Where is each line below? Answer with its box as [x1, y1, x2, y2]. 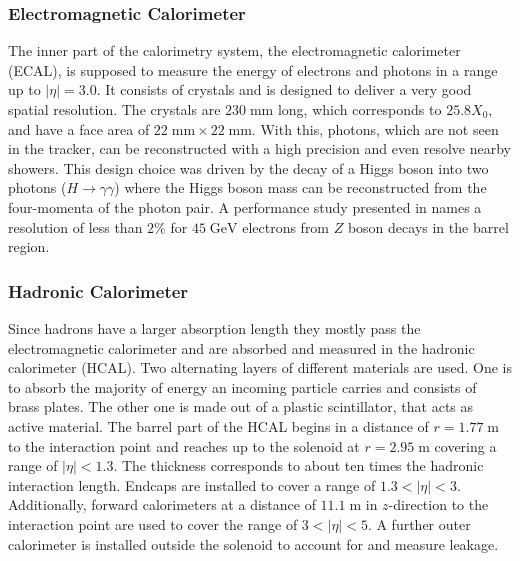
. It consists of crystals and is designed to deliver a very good [96, 79, 472, 100]
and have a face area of [8, 118, 150, 139]
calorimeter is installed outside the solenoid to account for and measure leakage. [8, 533, 499, 554]
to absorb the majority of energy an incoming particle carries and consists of [8, 376, 477, 397]
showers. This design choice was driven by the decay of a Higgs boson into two [8, 157, 489, 178]
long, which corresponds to [277, 99, 442, 119]
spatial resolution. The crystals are [8, 99, 221, 119]
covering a [434, 435, 497, 456]
